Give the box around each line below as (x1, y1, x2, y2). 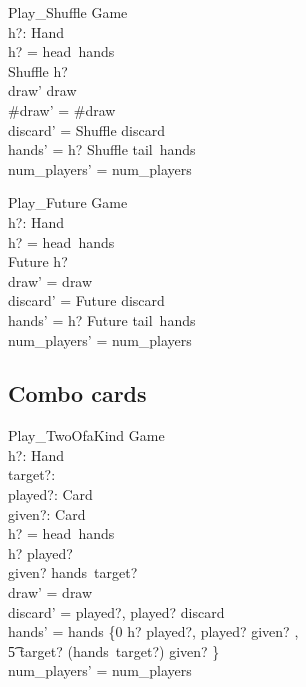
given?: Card (8, 503, 86, 524)
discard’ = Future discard (8, 290, 165, 311)
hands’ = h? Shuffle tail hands (8, 139, 196, 160)
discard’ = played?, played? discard (8, 601, 225, 622)
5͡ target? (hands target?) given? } (8, 640, 220, 661)
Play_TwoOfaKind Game (8, 425, 165, 446)
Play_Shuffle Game (8, 2, 128, 22)
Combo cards (8, 378, 147, 409)
